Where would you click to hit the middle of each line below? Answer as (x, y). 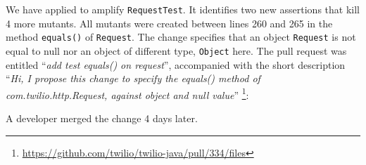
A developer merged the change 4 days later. (102, 118)
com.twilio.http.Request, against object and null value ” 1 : (127, 93)
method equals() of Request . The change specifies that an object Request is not (181, 37)
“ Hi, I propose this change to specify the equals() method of (133, 78)
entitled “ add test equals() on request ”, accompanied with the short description (176, 64)
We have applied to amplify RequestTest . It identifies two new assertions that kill (183, 9)
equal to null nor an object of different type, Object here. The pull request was (176, 50)
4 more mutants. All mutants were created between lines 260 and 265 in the (169, 23)
